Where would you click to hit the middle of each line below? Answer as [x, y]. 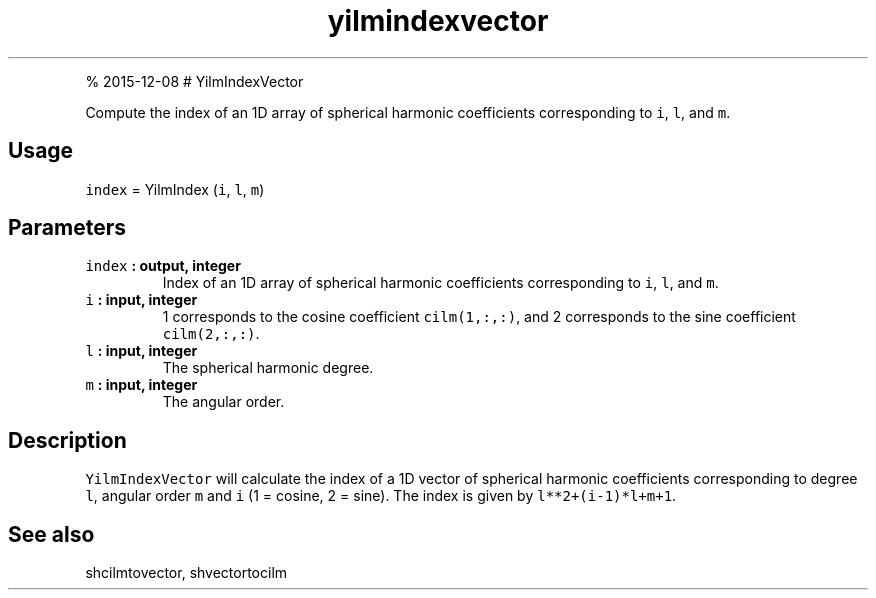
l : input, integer [141, 351]
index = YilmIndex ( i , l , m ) [175, 189]
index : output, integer [163, 266]
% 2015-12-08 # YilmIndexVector [194, 81]
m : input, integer [141, 385]
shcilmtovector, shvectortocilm [186, 573]
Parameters [67, 228]
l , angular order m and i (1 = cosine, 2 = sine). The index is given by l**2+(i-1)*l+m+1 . [381, 496]
